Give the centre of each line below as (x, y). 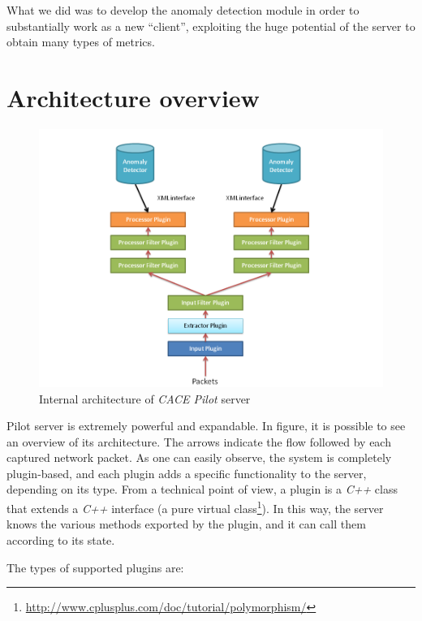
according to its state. (61, 539)
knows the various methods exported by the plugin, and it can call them (186, 524)
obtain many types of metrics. (81, 42)
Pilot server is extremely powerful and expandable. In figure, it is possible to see (206, 426)
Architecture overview (133, 97)
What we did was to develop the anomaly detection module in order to (183, 10)
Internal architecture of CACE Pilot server (145, 398)
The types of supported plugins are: (95, 567)
